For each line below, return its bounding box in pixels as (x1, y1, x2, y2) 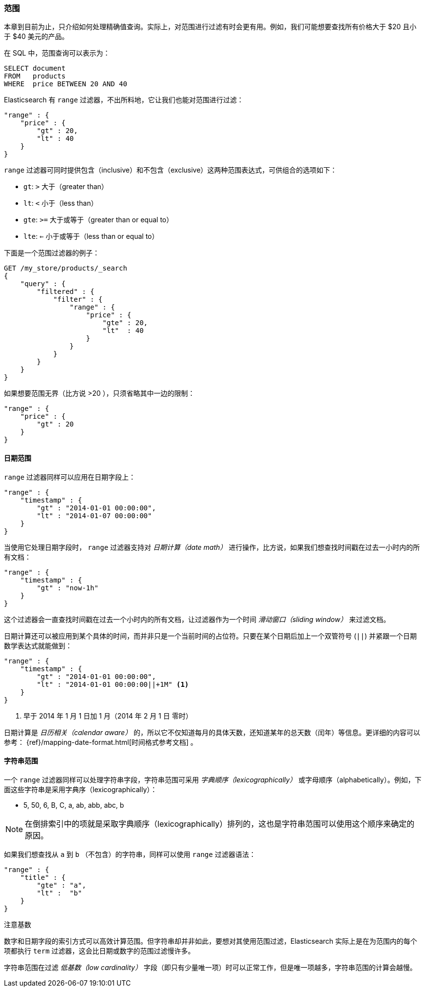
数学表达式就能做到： (4, 641, 72, 650)
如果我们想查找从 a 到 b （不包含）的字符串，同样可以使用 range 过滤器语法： (4, 850, 256, 858)
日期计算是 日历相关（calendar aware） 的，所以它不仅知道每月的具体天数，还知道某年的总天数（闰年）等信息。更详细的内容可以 (4, 728, 421, 737)
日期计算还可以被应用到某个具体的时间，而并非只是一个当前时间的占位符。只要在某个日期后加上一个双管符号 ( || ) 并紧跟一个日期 (4, 631, 417, 640)
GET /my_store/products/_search (4, 264, 127, 272)
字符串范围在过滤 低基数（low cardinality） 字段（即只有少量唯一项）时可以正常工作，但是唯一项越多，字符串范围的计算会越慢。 (4, 963, 417, 972)
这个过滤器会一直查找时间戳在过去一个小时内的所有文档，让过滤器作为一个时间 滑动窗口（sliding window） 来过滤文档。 (4, 615, 390, 623)
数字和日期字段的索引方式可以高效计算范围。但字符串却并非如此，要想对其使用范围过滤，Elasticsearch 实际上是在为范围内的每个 (4, 936, 417, 945)
